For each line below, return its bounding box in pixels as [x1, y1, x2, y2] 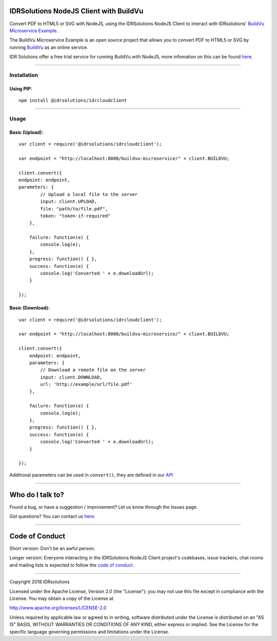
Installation [9, 71, 38, 79]
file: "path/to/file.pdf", [40, 206, 108, 211]
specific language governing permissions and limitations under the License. [9, 629, 169, 635]
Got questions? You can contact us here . [9, 513, 96, 519]
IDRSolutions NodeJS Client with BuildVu [9, 7, 144, 15]
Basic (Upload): [9, 129, 44, 135]
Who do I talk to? [9, 490, 64, 499]
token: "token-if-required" [40, 213, 111, 219]
